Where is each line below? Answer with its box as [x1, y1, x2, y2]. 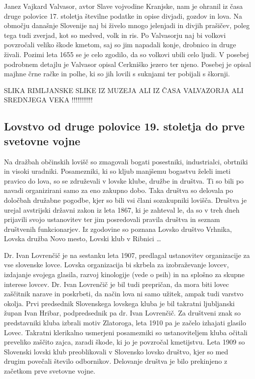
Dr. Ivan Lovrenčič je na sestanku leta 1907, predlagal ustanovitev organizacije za [4, 250, 250, 260]
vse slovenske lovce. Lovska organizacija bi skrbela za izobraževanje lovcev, [4, 259, 229, 270]
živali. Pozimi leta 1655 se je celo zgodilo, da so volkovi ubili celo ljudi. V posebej [4, 49, 249, 59]
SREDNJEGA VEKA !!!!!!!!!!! [4, 95, 93, 105]
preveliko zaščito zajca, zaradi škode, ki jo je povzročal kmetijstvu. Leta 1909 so [4, 337, 245, 347]
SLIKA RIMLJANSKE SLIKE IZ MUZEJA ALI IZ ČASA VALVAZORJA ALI [4, 85, 244, 95]
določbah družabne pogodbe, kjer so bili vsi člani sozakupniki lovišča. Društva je [4, 194, 247, 205]
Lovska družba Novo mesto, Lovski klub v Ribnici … [4, 233, 161, 244]
